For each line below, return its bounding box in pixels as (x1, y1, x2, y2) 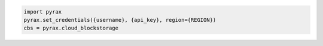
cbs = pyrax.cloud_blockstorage (23, 25, 119, 32)
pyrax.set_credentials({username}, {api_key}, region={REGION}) (23, 17, 217, 23)
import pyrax (23, 8, 62, 15)
